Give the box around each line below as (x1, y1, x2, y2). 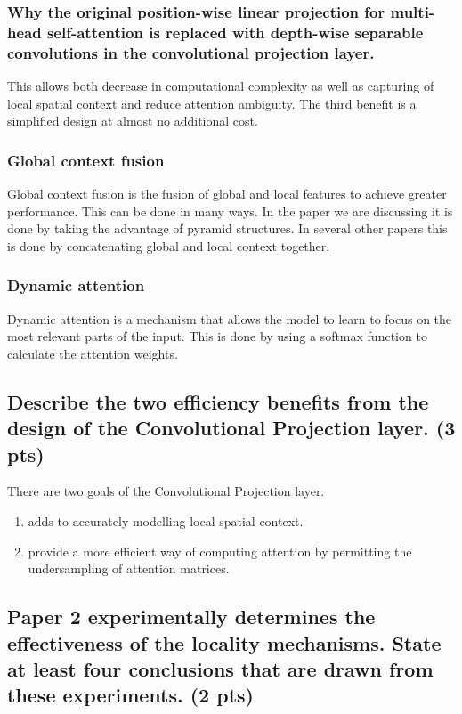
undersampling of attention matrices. (28, 559, 230, 578)
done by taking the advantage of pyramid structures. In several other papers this (7, 219, 448, 238)
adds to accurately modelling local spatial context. (28, 512, 304, 531)
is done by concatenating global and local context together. (7, 236, 330, 255)
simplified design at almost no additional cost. (7, 111, 258, 130)
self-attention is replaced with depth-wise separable (46, 20, 424, 43)
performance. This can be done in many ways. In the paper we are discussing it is (7, 201, 453, 220)
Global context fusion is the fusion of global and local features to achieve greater (7, 184, 447, 203)
